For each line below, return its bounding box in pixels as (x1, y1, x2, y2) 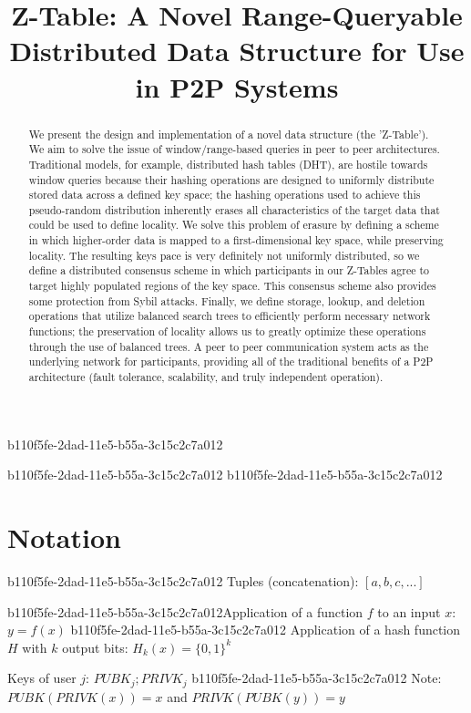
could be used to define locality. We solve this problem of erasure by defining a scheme (28, 217, 439, 232)
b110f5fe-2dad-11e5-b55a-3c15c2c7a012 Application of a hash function (70, 620, 461, 639)
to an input (377, 602, 441, 621)
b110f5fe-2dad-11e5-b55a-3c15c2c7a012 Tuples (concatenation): (7, 572, 359, 591)
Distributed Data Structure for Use (9, 32, 465, 69)
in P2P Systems (135, 67, 339, 105)
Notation (7, 519, 121, 556)
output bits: (62, 637, 128, 656)
